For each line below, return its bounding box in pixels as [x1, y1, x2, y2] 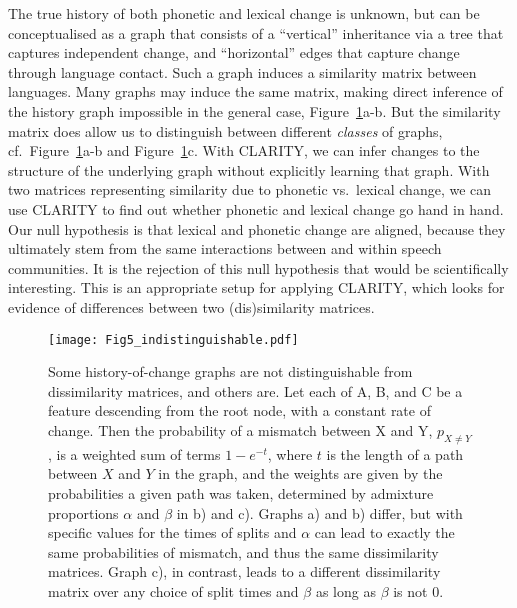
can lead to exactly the [314, 522, 455, 543]
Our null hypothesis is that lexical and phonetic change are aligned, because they [8, 218, 506, 239]
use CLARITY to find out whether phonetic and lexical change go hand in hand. [8, 198, 504, 219]
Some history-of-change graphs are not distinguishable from [48, 361, 413, 382]
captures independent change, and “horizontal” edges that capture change [8, 42, 460, 63]
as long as [315, 580, 376, 601]
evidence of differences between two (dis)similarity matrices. [8, 296, 375, 317]
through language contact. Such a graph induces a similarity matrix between [8, 61, 477, 82]
